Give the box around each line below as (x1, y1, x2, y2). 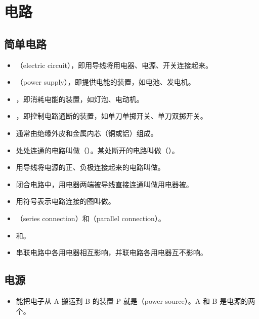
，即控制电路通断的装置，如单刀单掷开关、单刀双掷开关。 (16, 111, 207, 121)
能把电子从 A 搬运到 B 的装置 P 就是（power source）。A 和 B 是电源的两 (16, 295, 255, 306)
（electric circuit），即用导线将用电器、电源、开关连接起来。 (16, 59, 212, 70)
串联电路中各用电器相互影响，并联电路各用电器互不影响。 (16, 247, 207, 258)
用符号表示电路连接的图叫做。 (16, 196, 115, 206)
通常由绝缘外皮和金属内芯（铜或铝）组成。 (16, 127, 158, 138)
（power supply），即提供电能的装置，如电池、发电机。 (16, 77, 195, 87)
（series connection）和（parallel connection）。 (16, 212, 165, 223)
